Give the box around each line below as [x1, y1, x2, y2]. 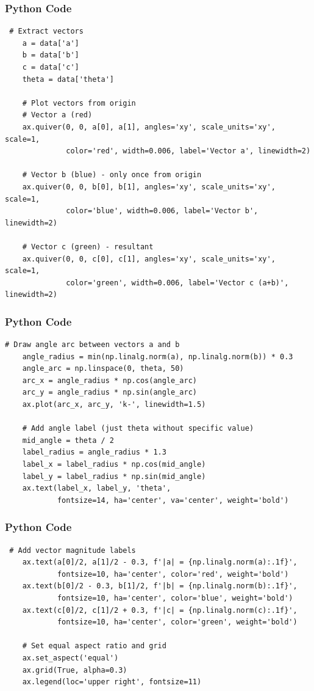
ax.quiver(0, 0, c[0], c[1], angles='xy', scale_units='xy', [22, 254, 276, 263]
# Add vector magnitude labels [9, 546, 136, 555]
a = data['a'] [22, 38, 79, 48]
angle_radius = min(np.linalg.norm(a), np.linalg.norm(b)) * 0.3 [22, 352, 293, 361]
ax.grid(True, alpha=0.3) [22, 665, 127, 675]
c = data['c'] [22, 63, 79, 71]
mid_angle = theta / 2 [22, 436, 114, 445]
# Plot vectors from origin [22, 98, 136, 108]
